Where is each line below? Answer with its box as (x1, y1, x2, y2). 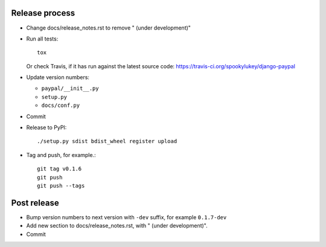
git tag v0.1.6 (37, 165, 82, 172)
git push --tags (37, 182, 85, 189)
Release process (11, 8, 75, 18)
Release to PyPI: (26, 124, 67, 131)
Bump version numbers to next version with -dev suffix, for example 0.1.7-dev (26, 213, 227, 220)
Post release (11, 197, 60, 208)
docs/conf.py (41, 102, 80, 109)
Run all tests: (26, 35, 59, 42)
